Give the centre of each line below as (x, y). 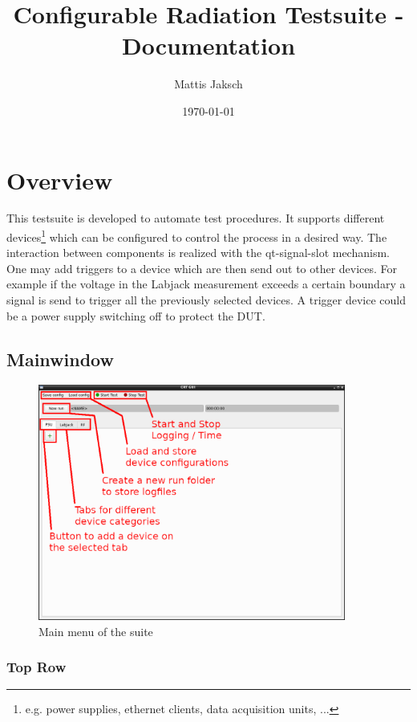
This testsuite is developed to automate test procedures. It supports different (196, 218)
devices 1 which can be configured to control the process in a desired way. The (197, 236)
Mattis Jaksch (208, 84)
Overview (60, 179)
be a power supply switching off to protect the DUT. (136, 315)
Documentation (208, 45)
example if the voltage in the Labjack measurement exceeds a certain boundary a (206, 284)
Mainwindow (60, 359)
